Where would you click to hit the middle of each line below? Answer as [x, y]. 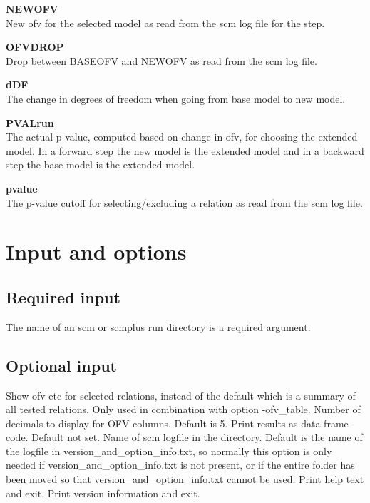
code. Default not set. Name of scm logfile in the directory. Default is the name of [184, 437]
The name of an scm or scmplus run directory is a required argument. [158, 326]
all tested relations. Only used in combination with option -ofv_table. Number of [183, 409]
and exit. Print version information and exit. [103, 493]
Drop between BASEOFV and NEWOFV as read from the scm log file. [161, 60]
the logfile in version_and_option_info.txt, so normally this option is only [169, 451]
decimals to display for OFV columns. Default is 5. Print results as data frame [177, 423]
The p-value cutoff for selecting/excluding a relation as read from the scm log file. [184, 202]
